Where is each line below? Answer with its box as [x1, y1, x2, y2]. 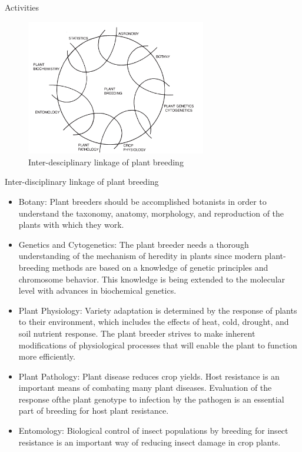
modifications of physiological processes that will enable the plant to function [18, 338, 297, 351]
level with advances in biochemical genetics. [18, 284, 177, 297]
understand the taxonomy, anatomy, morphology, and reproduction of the [18, 207, 284, 219]
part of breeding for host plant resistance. [18, 404, 169, 417]
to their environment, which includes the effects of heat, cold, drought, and [18, 315, 289, 328]
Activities [5, 1, 39, 13]
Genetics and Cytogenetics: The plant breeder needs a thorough [18, 238, 249, 250]
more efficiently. [18, 350, 75, 363]
